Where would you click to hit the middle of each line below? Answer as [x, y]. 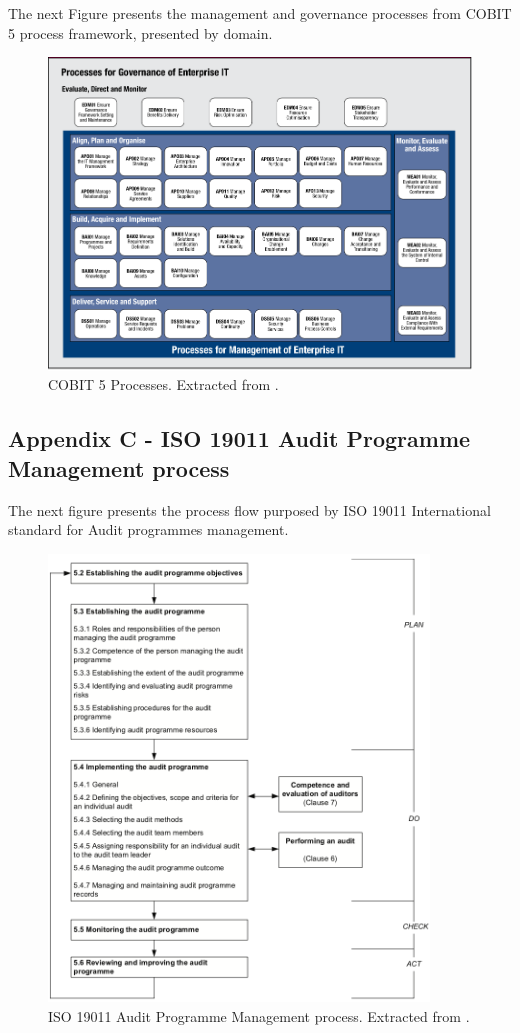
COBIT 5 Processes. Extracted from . [163, 384]
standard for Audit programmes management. [148, 529]
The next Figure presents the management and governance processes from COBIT [260, 13]
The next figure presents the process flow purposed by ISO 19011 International [249, 509]
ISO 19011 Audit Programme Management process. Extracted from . [259, 1016]
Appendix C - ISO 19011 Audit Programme [239, 438]
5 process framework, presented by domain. [140, 32]
